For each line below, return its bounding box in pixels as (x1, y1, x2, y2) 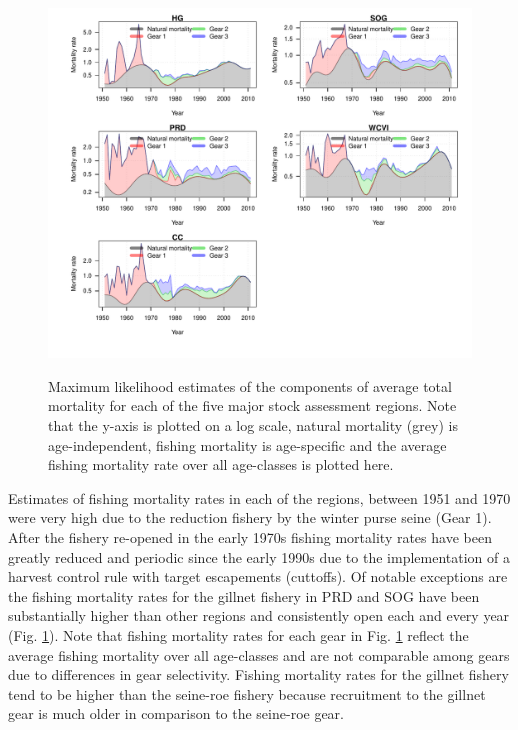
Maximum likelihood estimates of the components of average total (48, 375, 452, 396)
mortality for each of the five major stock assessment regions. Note (48, 395, 457, 416)
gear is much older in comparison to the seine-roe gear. (8, 703, 344, 724)
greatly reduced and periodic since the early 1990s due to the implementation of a (8, 546, 510, 567)
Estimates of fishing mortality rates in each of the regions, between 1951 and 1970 (8, 487, 511, 508)
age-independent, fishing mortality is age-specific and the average (48, 434, 447, 455)
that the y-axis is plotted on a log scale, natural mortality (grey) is (48, 415, 458, 436)
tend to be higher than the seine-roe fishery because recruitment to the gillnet (8, 683, 486, 704)
